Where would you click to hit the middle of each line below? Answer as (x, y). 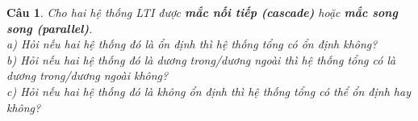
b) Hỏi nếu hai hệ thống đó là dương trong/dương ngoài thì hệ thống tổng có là (201, 59)
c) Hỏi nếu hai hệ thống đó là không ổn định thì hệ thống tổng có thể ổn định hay (209, 91)
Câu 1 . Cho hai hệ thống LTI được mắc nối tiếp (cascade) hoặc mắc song (202, 12)
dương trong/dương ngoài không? (88, 75)
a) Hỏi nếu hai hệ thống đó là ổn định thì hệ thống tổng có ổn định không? (192, 44)
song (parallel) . (50, 28)
